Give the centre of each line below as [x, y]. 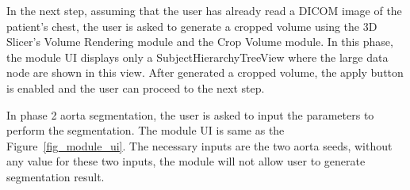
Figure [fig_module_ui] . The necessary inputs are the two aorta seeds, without [199, 145]
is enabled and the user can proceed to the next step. [136, 87]
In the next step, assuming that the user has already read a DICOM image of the [204, 10]
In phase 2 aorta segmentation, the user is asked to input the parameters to [190, 114]
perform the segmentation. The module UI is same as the [146, 130]
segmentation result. [56, 176]
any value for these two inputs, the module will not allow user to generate [186, 161]
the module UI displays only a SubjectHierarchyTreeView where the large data [197, 57]
